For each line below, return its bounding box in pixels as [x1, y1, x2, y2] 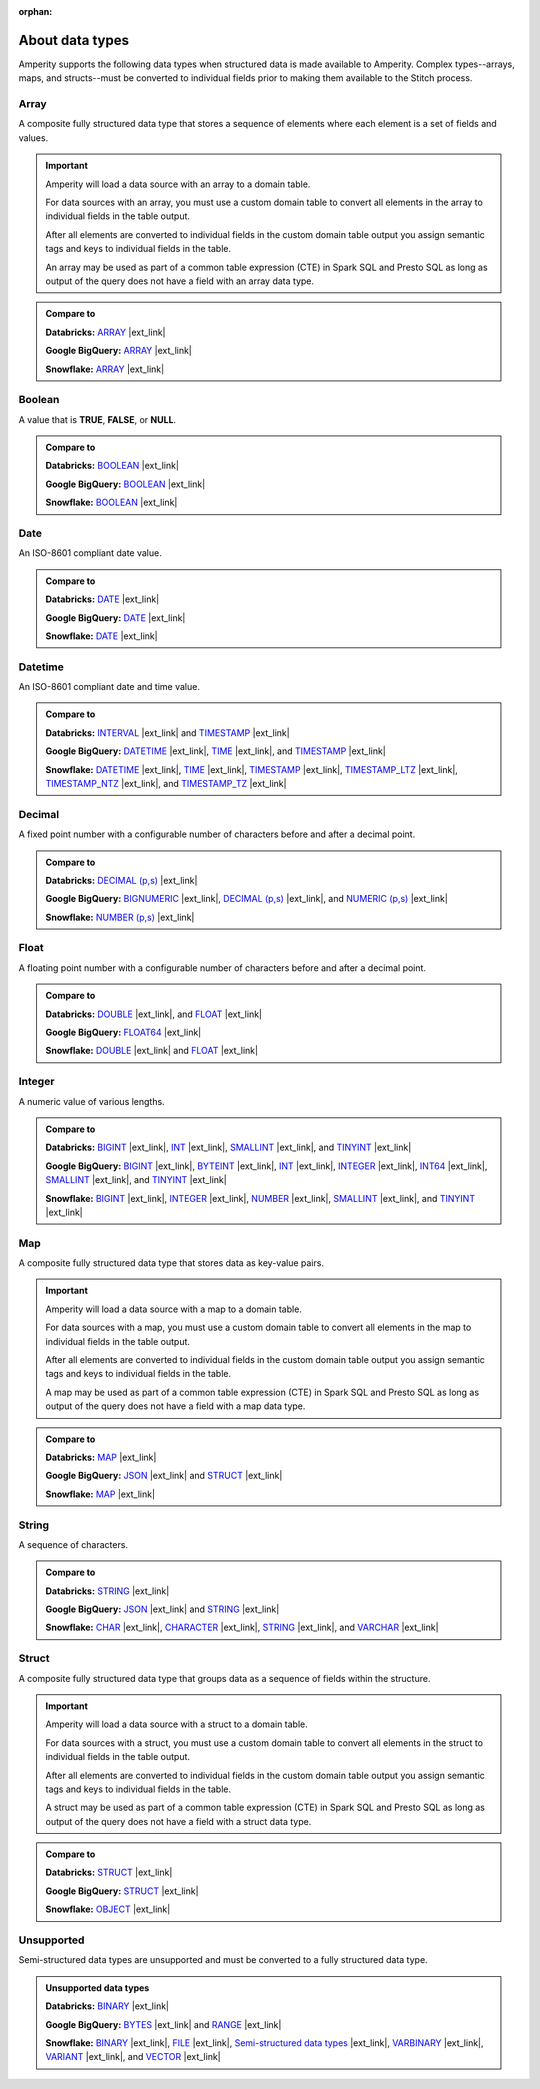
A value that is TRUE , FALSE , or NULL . [18, 413, 177, 425]
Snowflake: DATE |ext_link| [45, 630, 159, 642]
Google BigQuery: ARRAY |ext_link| [45, 345, 192, 357]
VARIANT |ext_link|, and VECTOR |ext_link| [45, 2051, 222, 2063]
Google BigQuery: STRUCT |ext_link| [45, 1885, 199, 1897]
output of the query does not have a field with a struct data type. [45, 1815, 312, 1827]
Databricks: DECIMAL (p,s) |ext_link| [45, 874, 198, 886]
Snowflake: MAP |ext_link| [45, 1488, 155, 1500]
